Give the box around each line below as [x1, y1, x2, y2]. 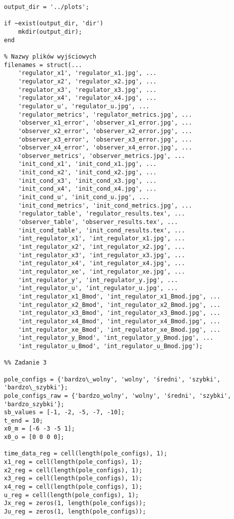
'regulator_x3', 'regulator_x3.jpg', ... [18, 86, 157, 93]
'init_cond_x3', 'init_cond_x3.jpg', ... [18, 177, 157, 184]
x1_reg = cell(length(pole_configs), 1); [4, 458, 143, 466]
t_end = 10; [4, 417, 43, 424]
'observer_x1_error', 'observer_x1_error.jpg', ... [18, 119, 192, 127]
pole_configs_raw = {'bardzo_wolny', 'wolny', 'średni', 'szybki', [4, 392, 232, 399]
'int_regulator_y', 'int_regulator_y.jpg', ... [18, 276, 178, 284]
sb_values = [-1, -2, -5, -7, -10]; [4, 409, 125, 416]
